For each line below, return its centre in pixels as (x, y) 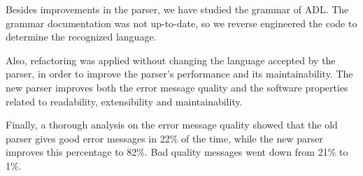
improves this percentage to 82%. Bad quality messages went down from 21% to (177, 152)
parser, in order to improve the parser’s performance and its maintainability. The (179, 74)
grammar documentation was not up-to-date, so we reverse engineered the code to (181, 23)
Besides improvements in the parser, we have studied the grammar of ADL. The (177, 9)
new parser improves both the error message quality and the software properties (177, 87)
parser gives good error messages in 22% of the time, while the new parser (164, 138)
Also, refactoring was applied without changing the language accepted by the (171, 60)
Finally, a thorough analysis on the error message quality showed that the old (172, 125)
